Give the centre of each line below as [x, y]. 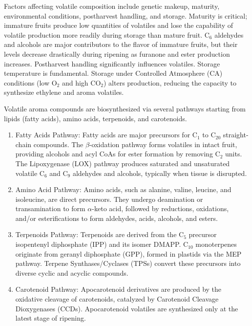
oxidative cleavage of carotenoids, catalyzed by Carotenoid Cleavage [117, 299]
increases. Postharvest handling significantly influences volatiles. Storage [112, 63]
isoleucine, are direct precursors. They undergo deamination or [109, 199]
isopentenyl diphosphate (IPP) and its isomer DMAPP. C [102, 244]
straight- [236, 135]
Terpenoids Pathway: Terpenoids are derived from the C [100, 234]
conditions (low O [31, 82]
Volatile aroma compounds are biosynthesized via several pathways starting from [125, 108]
